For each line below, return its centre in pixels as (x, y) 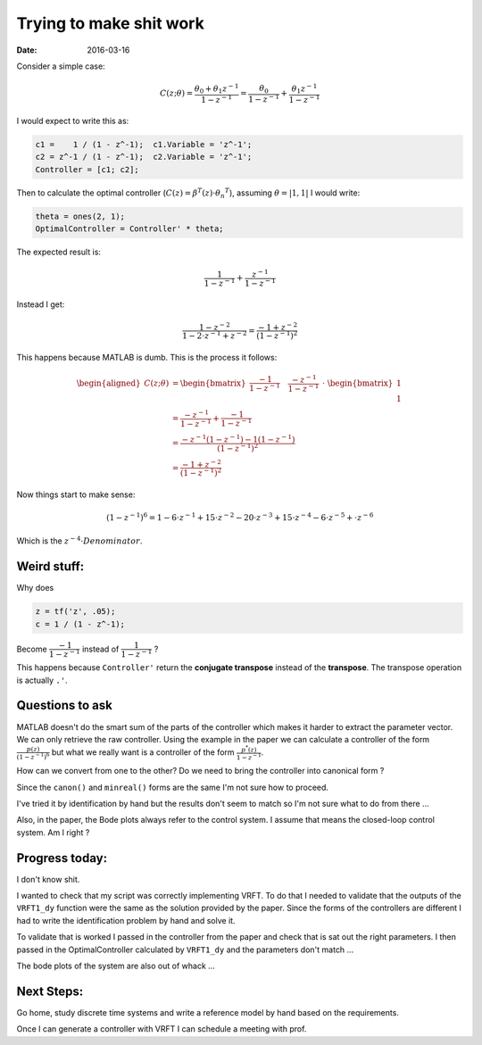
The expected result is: (59, 252)
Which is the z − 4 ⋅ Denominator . (79, 540)
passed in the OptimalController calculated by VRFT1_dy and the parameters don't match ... (185, 950)
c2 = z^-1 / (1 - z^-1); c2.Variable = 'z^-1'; (144, 157)
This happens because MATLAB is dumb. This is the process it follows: (147, 357)
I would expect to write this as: (73, 120)
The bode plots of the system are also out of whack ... (116, 966)
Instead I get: (41, 304)
